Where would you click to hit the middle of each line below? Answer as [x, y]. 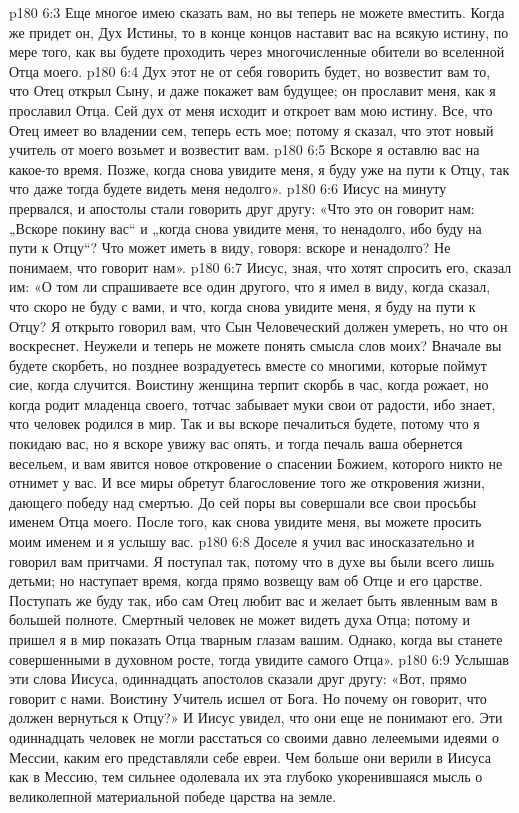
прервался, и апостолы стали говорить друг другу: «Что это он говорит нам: [242, 207]
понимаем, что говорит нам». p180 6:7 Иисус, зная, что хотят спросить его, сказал [260, 266]
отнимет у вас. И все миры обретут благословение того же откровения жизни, [247, 482]
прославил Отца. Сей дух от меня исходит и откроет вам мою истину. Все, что [251, 109]
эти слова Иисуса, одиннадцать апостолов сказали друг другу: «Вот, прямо [238, 678]
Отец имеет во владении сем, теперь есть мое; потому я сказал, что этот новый [251, 129]
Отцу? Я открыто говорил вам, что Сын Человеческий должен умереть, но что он [258, 325]
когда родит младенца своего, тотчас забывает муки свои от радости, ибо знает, [252, 403]
